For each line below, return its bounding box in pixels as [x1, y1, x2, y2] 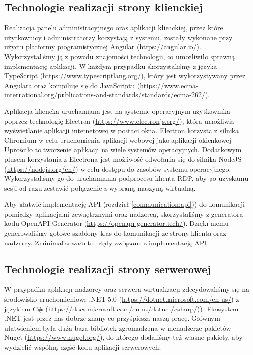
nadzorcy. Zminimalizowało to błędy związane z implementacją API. [4, 237, 209, 247]
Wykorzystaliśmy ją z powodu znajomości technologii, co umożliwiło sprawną [4, 51, 235, 61]
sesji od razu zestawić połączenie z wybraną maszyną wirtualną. [4, 182, 196, 193]
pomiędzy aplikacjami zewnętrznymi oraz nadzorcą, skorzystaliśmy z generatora [4, 208, 243, 219]
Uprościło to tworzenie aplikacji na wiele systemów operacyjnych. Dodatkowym [4, 144, 242, 155]
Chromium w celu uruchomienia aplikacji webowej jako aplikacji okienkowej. [4, 134, 233, 145]
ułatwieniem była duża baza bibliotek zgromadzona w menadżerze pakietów [4, 322, 231, 333]
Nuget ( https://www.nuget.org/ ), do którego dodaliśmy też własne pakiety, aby [4, 332, 243, 342]
